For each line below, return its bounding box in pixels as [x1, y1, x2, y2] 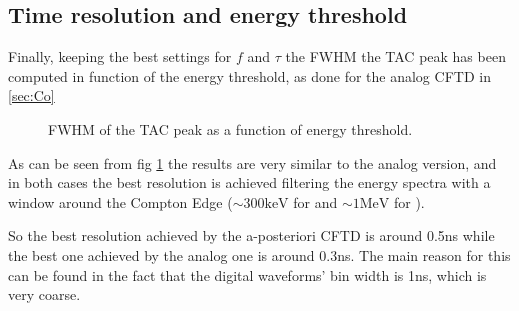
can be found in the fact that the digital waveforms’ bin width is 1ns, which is [8, 264, 487, 285]
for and [293, 191, 338, 212]
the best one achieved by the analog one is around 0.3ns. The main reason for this [8, 244, 511, 265]
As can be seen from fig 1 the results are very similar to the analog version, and [8, 152, 497, 173]
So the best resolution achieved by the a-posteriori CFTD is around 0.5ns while [8, 225, 495, 246]
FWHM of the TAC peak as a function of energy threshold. [48, 118, 413, 139]
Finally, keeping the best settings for [8, 46, 232, 67]
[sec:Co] [8, 85, 55, 106]
